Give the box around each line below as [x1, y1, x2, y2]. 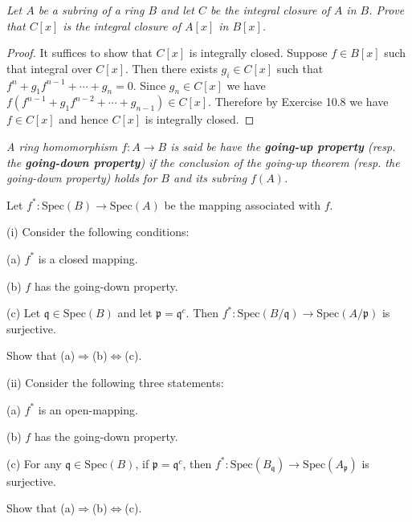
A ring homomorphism [6, 137, 118, 154]
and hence [59, 111, 108, 128]
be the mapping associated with [164, 196, 321, 213]
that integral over [6, 59, 92, 76]
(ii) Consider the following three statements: [6, 373, 224, 390]
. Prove [369, 2, 405, 18]
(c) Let [6, 304, 41, 321]
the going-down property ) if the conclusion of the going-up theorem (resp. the [6, 153, 400, 170]
